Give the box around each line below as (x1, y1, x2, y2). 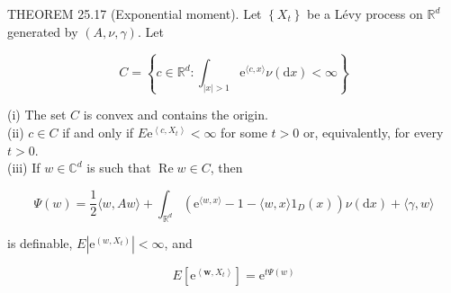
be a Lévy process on (307, 4, 423, 22)
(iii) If (7, 158, 41, 177)
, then (210, 158, 243, 177)
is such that (86, 158, 151, 177)
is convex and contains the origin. (83, 105, 268, 124)
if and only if (62, 123, 134, 141)
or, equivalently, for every (302, 123, 444, 141)
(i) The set (7, 105, 67, 124)
